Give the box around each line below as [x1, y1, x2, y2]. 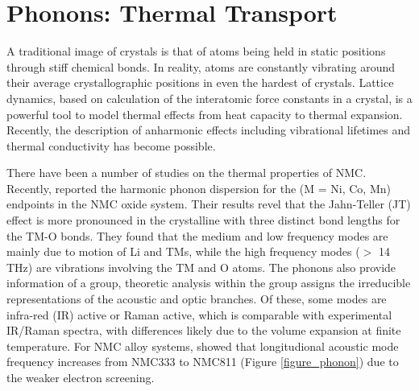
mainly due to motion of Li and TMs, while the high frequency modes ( [6, 243, 360, 260]
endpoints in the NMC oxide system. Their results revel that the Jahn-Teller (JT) [6, 195, 411, 212]
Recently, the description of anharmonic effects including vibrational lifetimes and [6, 121, 411, 138]
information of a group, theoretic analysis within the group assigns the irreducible [6, 274, 411, 291]
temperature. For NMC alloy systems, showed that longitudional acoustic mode [6, 337, 399, 354]
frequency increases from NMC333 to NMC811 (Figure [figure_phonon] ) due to [6, 353, 399, 370]
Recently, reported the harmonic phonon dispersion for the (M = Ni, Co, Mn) [6, 179, 391, 196]
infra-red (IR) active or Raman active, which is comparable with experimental [6, 306, 392, 323]
